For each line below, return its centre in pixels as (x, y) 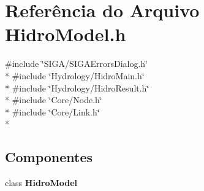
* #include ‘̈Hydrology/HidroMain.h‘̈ (75, 75)
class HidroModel (41, 183)
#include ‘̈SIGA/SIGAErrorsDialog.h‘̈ (77, 64)
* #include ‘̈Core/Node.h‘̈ (54, 100)
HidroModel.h (66, 34)
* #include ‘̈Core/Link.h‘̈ (52, 111)
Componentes (49, 157)
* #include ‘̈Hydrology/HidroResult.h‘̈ (77, 88)
